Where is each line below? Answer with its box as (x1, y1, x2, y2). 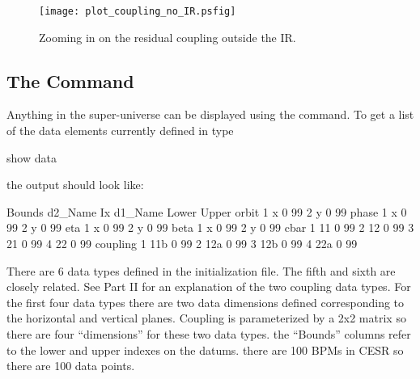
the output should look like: (6, 176, 144, 193)
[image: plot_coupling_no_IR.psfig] (39, 6, 236, 17)
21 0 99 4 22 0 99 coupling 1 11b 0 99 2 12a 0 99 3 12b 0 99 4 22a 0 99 (6, 235, 358, 252)
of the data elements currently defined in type (6, 122, 234, 139)
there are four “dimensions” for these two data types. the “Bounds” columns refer (6, 325, 411, 342)
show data (6, 149, 57, 166)
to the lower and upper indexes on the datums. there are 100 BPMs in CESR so (6, 341, 404, 358)
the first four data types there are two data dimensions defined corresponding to (6, 293, 405, 310)
